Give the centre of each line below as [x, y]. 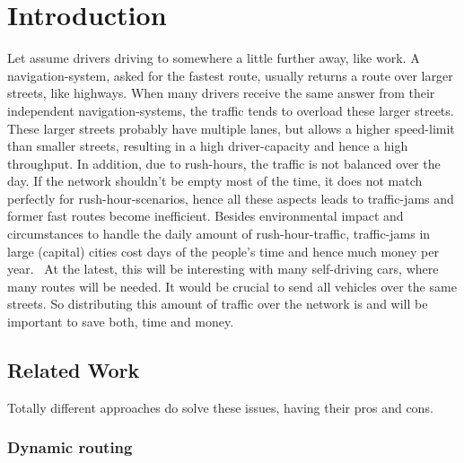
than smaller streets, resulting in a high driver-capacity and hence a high [208, 146]
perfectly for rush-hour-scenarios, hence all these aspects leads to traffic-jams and [231, 198]
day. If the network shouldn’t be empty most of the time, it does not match [215, 181]
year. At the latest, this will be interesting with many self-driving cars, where [223, 269]
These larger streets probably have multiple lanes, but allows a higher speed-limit [231, 128]
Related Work [74, 370]
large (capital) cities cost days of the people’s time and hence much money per [223, 251]
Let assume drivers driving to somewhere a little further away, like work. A [214, 58]
